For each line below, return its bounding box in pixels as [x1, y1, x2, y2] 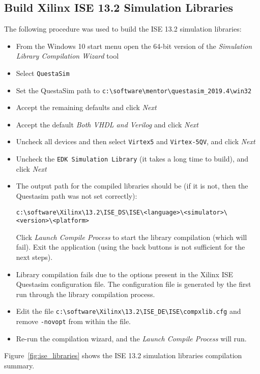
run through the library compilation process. [16, 288, 155, 299]
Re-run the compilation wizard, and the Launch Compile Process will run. [16, 333, 247, 343]
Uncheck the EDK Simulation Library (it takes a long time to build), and [16, 153, 249, 164]
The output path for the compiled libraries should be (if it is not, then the [16, 180, 248, 191]
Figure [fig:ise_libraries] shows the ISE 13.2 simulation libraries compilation [4, 350, 242, 361]
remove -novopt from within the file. [16, 316, 131, 327]
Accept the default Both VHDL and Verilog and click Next [16, 119, 199, 129]
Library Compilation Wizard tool [16, 50, 119, 61]
